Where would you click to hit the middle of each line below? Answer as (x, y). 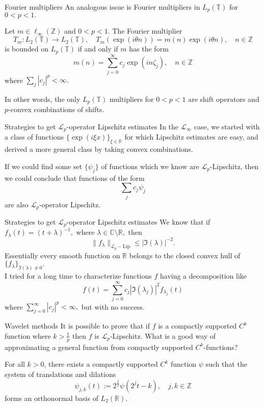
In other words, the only (43, 99)
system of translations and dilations (60, 374)
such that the (226, 364)
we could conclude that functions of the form (75, 178)
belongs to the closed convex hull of (185, 255)
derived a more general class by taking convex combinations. (99, 149)
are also (17, 204)
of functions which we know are (150, 166)
